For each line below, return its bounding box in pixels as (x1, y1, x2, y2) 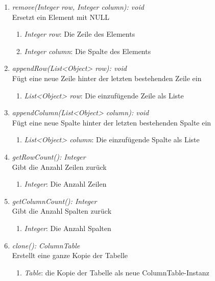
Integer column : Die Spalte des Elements (24, 45, 151, 56)
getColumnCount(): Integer (12, 195, 97, 206)
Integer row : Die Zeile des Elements (24, 29, 135, 39)
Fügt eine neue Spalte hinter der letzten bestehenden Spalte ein (12, 117, 211, 127)
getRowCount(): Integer (12, 151, 86, 162)
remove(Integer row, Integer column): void (12, 2, 144, 12)
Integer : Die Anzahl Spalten (24, 222, 111, 233)
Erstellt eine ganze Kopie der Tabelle (12, 250, 128, 261)
